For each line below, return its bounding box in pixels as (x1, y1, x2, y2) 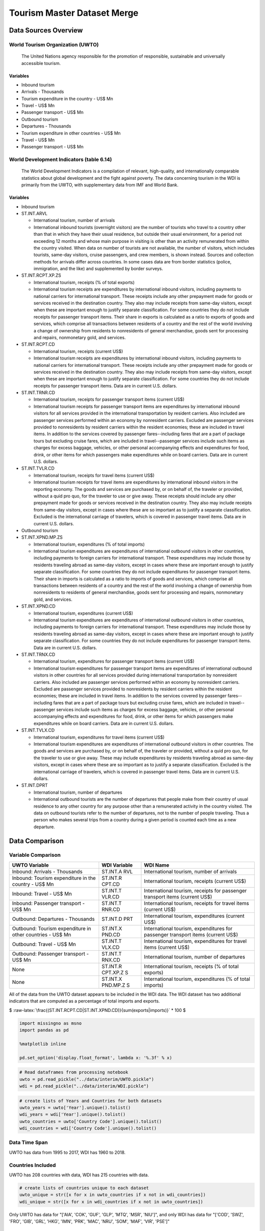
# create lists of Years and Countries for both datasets (19, 1098, 162, 1103)
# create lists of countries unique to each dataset (19, 1185, 149, 1191)
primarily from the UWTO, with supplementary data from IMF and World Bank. (21, 182, 179, 188)
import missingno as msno (19, 1020, 82, 1026)
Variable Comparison (9, 852, 61, 859)
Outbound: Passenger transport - (12, 950, 89, 957)
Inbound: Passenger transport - (12, 900, 85, 907)
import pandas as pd (19, 1027, 69, 1033)
